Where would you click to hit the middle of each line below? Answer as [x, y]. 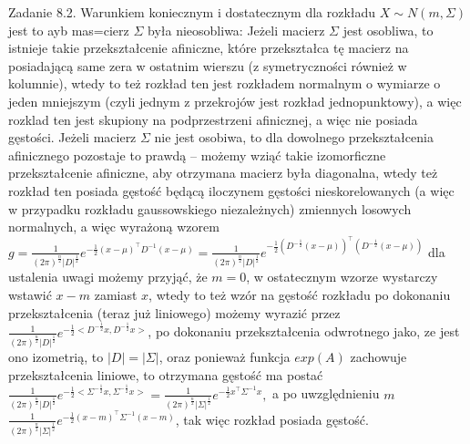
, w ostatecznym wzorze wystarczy [342, 277]
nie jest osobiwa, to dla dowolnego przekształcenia [294, 137]
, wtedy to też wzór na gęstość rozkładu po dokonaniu [300, 294]
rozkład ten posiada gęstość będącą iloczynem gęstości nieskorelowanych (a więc [231, 190]
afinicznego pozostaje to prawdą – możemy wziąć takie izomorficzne [197, 155]
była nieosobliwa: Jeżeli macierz [236, 30]
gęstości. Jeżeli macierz [72, 137]
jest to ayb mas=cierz [69, 30]
